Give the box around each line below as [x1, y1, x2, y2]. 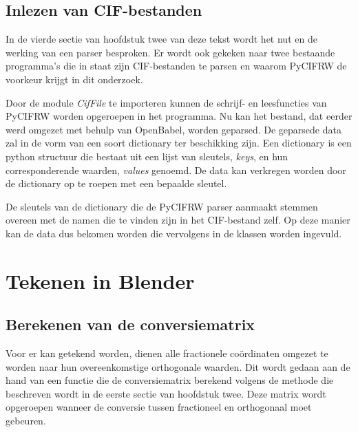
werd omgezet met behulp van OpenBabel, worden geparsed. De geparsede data [6, 122, 341, 136]
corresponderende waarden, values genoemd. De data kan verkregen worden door [6, 162, 346, 177]
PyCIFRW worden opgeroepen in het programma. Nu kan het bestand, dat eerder [6, 109, 352, 123]
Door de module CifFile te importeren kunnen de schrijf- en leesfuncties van [6, 95, 327, 109]
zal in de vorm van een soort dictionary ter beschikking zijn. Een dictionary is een [6, 136, 352, 150]
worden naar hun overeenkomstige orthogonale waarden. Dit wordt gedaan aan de [6, 359, 350, 374]
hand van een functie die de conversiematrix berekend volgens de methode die [6, 373, 334, 387]
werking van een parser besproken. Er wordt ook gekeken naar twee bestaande [6, 45, 335, 59]
